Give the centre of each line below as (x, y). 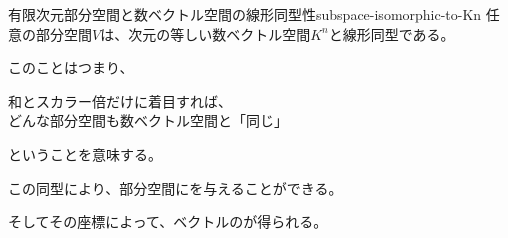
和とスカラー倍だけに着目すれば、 (120, 100)
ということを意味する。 (85, 153)
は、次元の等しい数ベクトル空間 (205, 33)
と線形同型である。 (391, 33)
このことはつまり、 (71, 67)
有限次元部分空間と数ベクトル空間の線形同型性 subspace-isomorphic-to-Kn (245, 14)
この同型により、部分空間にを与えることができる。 (175, 187)
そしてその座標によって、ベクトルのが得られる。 (168, 221)
